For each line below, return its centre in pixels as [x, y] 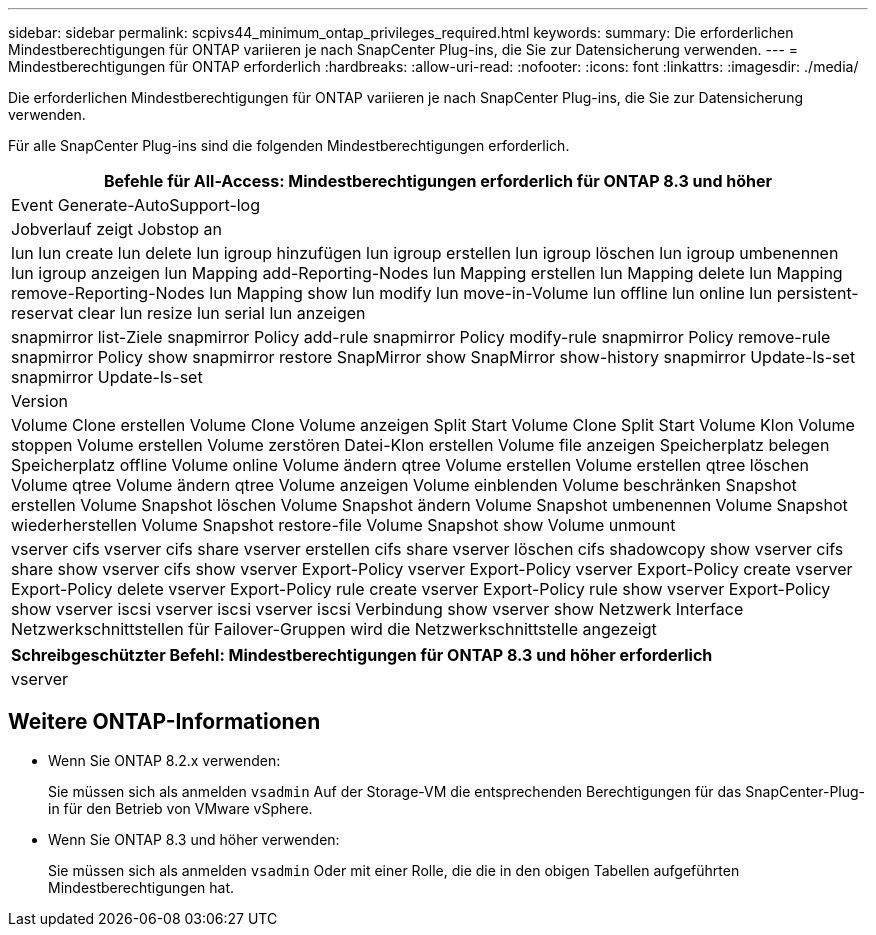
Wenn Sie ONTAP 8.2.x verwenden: [164, 760]
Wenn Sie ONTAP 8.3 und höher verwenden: [194, 839]
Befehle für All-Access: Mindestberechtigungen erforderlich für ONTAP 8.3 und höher [438, 181]
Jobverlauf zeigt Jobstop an [116, 229]
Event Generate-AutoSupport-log [136, 205]
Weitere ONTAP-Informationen [164, 722]
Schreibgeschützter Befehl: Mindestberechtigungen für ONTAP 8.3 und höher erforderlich [362, 655]
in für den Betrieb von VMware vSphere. [180, 808]
